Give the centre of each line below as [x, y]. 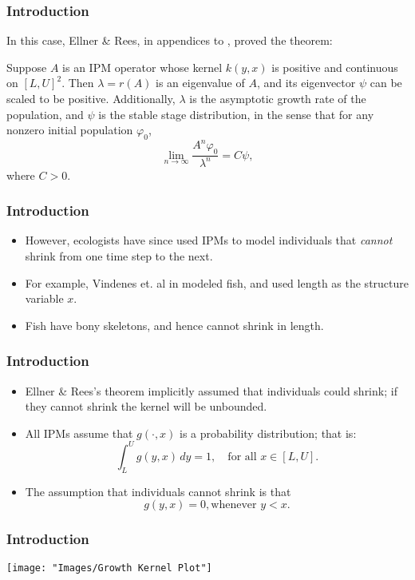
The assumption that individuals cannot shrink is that [158, 491]
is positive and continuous [335, 67]
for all [242, 457]
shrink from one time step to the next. [119, 256]
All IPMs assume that [79, 433]
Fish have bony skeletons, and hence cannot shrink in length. [174, 325]
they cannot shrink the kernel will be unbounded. [146, 406]
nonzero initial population [70, 130]
